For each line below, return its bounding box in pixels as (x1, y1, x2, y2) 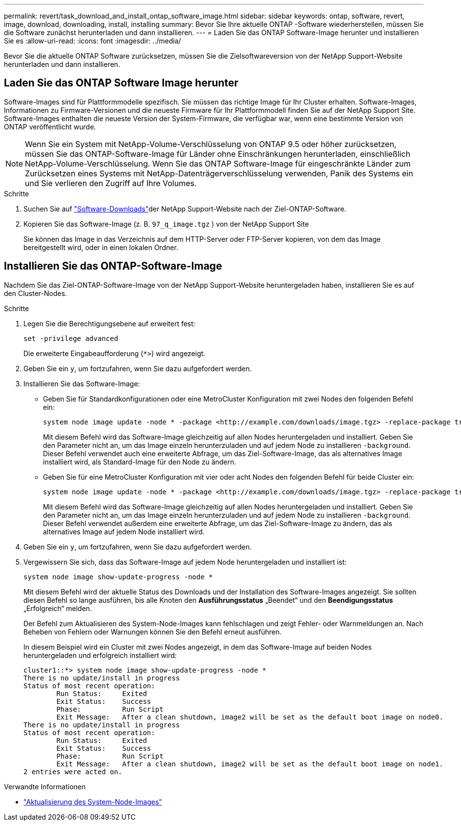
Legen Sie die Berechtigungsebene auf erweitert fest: (23, 319, 195, 328)
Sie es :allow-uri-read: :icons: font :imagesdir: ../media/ (4, 37, 181, 45)
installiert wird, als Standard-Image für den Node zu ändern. (43, 457, 236, 466)
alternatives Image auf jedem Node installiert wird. (43, 527, 205, 536)
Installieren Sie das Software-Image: (23, 379, 140, 388)
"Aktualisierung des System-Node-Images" (23, 797, 162, 806)
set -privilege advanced (23, 334, 118, 342)
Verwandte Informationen (4, 782, 86, 791)
